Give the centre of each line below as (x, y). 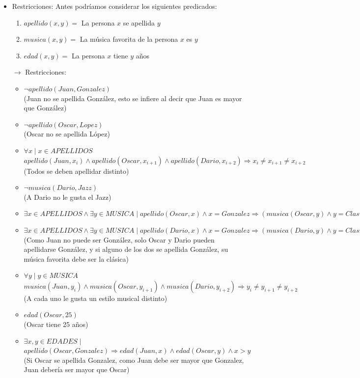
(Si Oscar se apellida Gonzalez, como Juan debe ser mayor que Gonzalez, (134, 360)
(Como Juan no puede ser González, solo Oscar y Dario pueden (119, 239)
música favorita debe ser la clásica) (76, 258)
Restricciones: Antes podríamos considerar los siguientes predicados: (114, 6)
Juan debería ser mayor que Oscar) (77, 369)
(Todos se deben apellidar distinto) (76, 171)
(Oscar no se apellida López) (67, 134)
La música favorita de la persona (129, 39)
